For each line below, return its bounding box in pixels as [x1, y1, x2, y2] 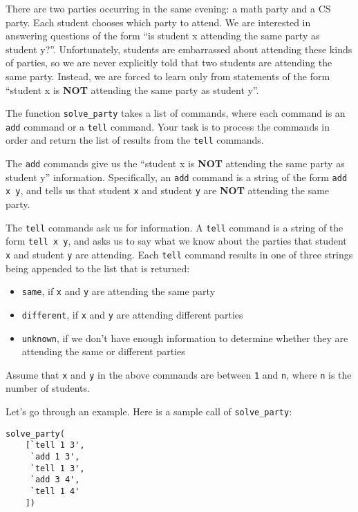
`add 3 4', [30, 475, 80, 485]
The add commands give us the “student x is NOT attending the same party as [6, 156, 345, 171]
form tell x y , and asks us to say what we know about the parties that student [6, 234, 347, 248]
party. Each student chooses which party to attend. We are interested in [6, 15, 311, 29]
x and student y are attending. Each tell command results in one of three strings [6, 247, 353, 261]
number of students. [6, 381, 90, 395]
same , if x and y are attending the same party [21, 284, 216, 298]
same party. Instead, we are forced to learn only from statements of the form [6, 68, 330, 83]
